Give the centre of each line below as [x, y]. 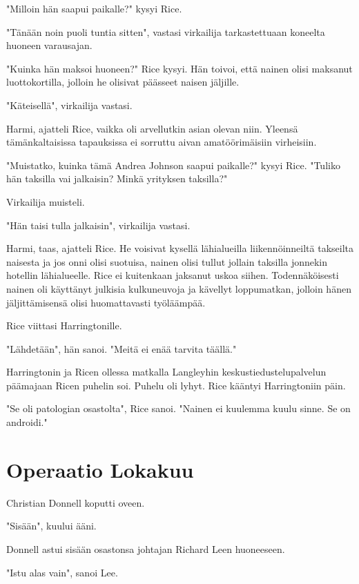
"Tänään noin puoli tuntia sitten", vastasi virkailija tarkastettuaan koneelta [166, 31]
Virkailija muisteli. [46, 201]
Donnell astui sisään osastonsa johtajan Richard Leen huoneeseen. [146, 548]
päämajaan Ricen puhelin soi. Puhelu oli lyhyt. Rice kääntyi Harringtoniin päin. [176, 385]
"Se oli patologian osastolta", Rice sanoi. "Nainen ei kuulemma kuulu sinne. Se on [178, 408]
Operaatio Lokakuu [100, 469]
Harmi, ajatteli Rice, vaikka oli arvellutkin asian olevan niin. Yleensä [152, 128]
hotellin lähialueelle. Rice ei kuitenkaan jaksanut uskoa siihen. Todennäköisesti [173, 275]
